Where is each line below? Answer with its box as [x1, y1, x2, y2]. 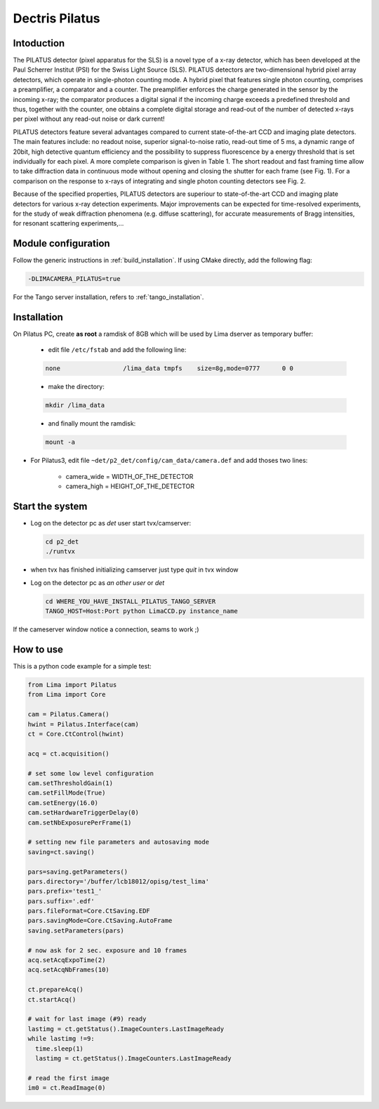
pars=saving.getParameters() [27, 867, 128, 876]
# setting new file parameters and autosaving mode [27, 838, 210, 846]
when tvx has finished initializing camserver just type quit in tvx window [30, 565, 239, 574]
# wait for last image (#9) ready [27, 1015, 147, 1023]
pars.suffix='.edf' [27, 897, 95, 905]
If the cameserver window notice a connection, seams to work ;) [13, 625, 199, 634]
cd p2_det [45, 538, 79, 546]
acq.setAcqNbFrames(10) [27, 966, 110, 974]
